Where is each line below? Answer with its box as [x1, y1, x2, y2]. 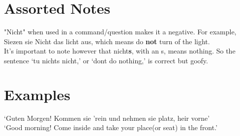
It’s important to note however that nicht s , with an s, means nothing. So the [4, 46, 236, 56]
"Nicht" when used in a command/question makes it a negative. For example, [4, 27, 237, 37]
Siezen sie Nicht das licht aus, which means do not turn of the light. [4, 36, 210, 46]
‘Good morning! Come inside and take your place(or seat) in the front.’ [4, 122, 218, 133]
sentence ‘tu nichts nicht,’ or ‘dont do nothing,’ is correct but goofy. [4, 55, 208, 65]
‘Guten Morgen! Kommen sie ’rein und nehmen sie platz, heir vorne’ [4, 112, 210, 123]
